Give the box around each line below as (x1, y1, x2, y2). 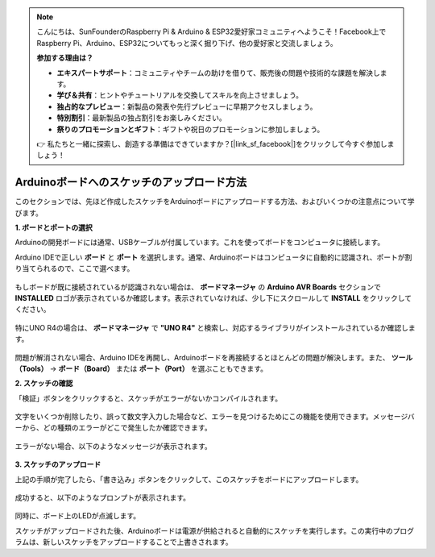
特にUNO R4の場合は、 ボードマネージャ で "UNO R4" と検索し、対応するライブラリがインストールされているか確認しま (14, 322, 416, 332)
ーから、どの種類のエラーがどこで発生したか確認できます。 (14, 423, 213, 433)
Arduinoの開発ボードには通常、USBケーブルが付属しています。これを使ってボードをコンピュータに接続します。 (14, 238, 385, 247)
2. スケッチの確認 (14, 379, 73, 389)
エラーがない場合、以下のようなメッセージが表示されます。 (14, 441, 213, 451)
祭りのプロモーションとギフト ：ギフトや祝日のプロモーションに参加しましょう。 (56, 124, 325, 134)
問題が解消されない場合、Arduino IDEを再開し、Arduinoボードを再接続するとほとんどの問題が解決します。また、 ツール (14, 352, 413, 362)
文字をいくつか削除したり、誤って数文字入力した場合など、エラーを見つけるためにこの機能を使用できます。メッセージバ (14, 412, 415, 422)
